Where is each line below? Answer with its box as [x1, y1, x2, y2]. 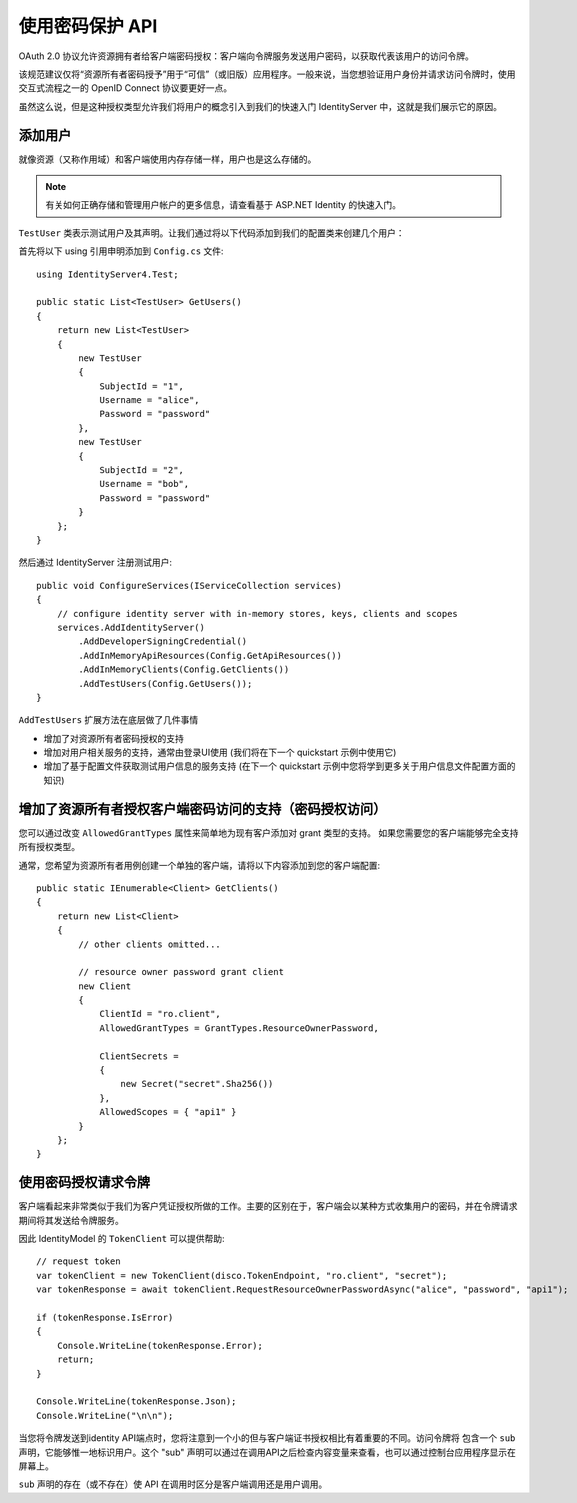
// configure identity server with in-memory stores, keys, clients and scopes [56, 608, 459, 619]
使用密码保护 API [18, 15, 158, 37]
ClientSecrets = [99, 1050, 179, 1062]
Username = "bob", [99, 478, 190, 490]
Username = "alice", [99, 395, 200, 406]
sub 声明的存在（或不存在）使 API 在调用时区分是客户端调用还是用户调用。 [18, 1478, 328, 1490]
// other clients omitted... [78, 938, 222, 950]
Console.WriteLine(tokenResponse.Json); [36, 1396, 237, 1407]
